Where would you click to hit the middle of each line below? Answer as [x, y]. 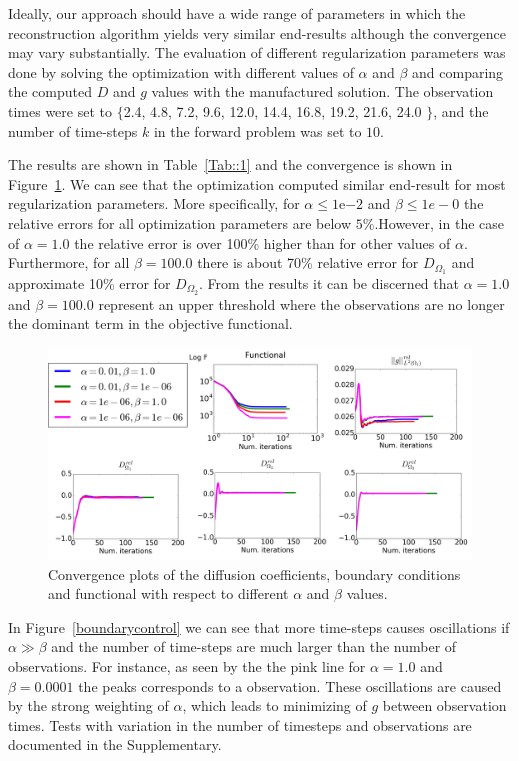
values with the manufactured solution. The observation [322, 91]
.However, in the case [439, 222]
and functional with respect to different [168, 593]
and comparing [458, 71]
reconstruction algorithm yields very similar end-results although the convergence [257, 32]
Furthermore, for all [69, 262]
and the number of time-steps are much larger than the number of [254, 646]
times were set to [60, 110]
